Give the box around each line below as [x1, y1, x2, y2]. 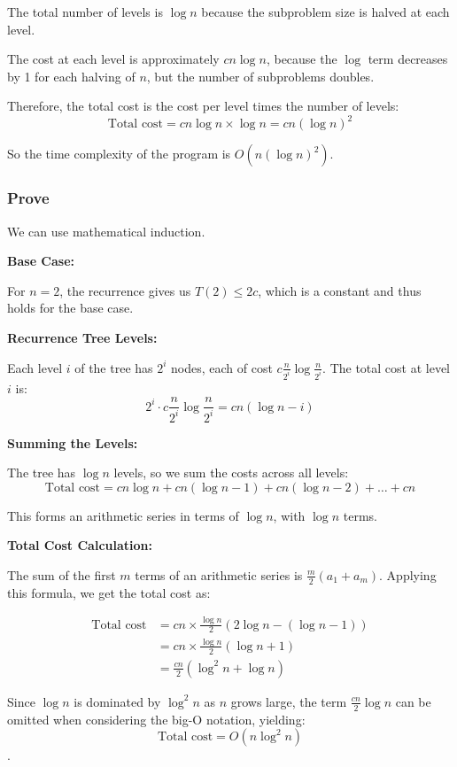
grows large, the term [230, 692, 347, 710]
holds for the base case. [7, 298, 134, 317]
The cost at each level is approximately [7, 50, 220, 68]
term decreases [368, 50, 448, 68]
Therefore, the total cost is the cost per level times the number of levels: [7, 97, 399, 115]
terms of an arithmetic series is [135, 565, 303, 584]
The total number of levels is [7, 3, 163, 20]
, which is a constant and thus [258, 281, 422, 299]
